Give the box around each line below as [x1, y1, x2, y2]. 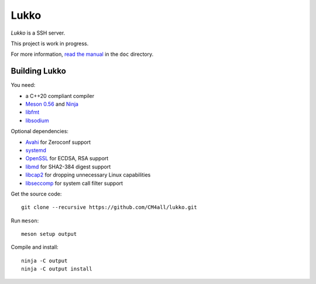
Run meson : [11, 217, 39, 224]
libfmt [25, 109, 40, 116]
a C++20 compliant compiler [25, 92, 95, 99]
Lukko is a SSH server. [11, 29, 66, 36]
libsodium [25, 117, 49, 124]
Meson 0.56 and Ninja [25, 100, 79, 108]
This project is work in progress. [11, 40, 89, 47]
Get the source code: [11, 190, 62, 197]
